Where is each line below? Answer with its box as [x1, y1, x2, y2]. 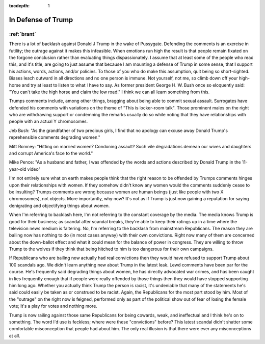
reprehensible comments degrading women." [9, 134, 101, 140]
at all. [9, 333, 21, 339]
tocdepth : [9, 3, 30, 8]
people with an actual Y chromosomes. [9, 118, 88, 125]
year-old [9, 166, 26, 172]
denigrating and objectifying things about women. [9, 203, 110, 209]
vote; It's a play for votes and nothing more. [9, 303, 98, 309]
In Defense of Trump [9, 15, 73, 24]
